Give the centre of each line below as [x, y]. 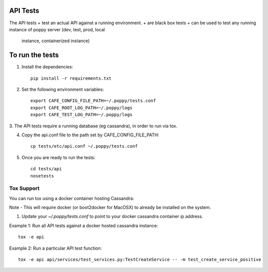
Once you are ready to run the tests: [59, 157]
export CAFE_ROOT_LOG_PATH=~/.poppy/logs [81, 108]
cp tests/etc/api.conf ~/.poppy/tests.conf [84, 146]
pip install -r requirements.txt [71, 78]
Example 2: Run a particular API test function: [56, 248]
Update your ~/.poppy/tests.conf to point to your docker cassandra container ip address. [112, 217]
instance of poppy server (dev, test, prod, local [57, 29]
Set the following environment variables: [63, 89]
